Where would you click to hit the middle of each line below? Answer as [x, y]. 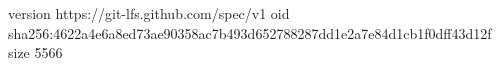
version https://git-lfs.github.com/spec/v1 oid [149, 13]
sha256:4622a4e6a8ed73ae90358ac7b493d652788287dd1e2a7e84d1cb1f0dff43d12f [250, 32]
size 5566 [35, 52]
